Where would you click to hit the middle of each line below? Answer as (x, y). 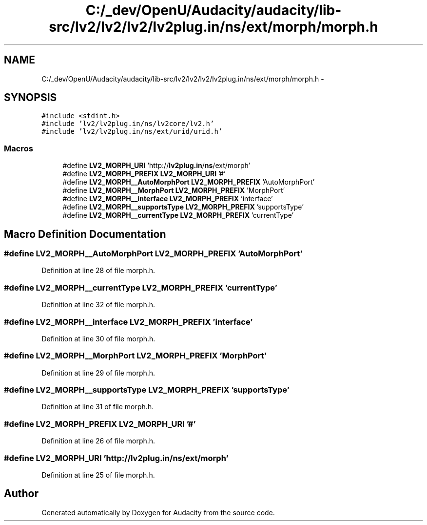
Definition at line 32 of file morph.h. (98, 305)
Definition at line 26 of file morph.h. (98, 441)
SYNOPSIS (30, 98)
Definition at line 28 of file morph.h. (98, 271)
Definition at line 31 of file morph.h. (98, 407)
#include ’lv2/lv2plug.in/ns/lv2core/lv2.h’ (128, 124)
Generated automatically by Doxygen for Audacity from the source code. (158, 512)
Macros (19, 148)
